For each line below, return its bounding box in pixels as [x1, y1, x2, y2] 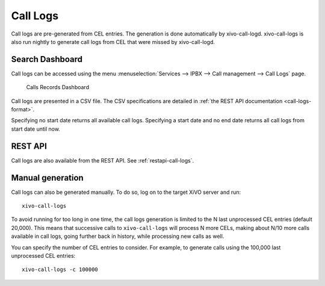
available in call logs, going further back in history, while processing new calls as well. [11, 232, 224, 240]
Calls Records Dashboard [26, 84, 90, 91]
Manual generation [11, 172, 84, 183]
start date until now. [11, 125, 60, 132]
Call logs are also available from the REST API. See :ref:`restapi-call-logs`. [11, 157, 194, 164]
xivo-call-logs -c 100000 [22, 266, 99, 273]
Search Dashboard [11, 54, 83, 64]
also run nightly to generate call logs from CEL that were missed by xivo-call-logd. [11, 38, 215, 45]
